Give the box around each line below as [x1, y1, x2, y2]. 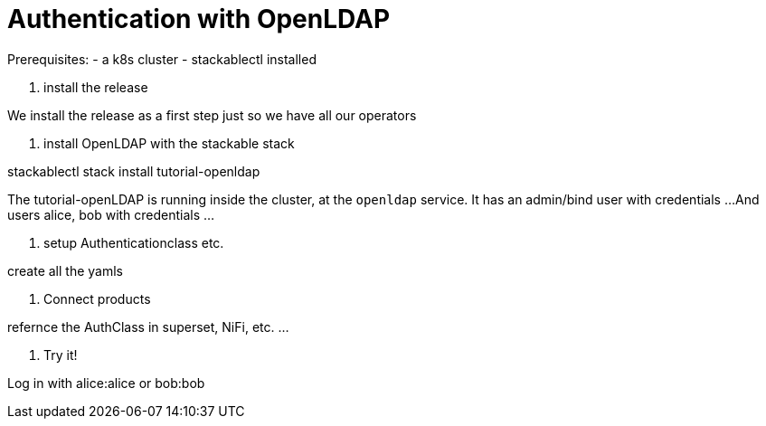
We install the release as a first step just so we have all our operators [7, 107, 417, 123]
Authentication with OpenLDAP [7, 4, 391, 34]
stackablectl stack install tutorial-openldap [7, 163, 260, 179]
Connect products [43, 290, 151, 307]
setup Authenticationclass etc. [43, 234, 224, 251]
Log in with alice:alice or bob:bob [7, 374, 205, 391]
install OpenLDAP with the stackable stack [43, 135, 295, 151]
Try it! [43, 346, 78, 363]
